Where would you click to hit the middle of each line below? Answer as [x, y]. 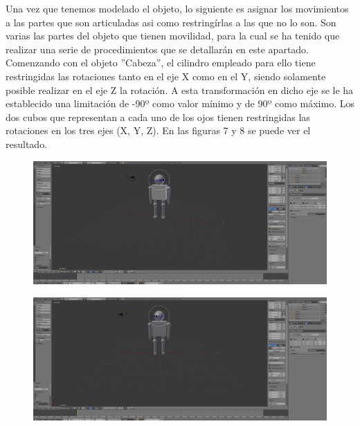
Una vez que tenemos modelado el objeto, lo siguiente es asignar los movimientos [177, 8]
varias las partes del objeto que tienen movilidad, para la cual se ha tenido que [173, 36]
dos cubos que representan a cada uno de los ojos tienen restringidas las [158, 117]
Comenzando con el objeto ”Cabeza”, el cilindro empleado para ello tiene [161, 63]
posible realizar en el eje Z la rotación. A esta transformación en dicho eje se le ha [180, 90]
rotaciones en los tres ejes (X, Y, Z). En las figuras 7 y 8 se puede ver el [158, 130]
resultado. [27, 143]
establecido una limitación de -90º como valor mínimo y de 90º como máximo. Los [180, 103]
